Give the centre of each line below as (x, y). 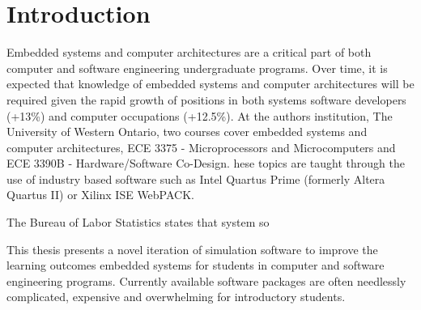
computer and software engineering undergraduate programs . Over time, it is (197, 68)
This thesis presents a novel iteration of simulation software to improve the (192, 249)
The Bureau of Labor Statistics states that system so (138, 222)
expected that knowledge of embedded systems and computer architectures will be (210, 84)
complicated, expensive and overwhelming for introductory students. (176, 297)
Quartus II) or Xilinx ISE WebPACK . (101, 195)
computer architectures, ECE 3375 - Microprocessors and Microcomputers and (201, 147)
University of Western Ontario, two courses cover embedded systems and (187, 132)
